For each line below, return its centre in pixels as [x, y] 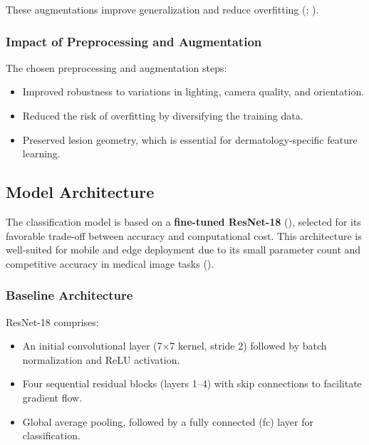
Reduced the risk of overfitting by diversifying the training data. [163, 115]
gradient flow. [52, 397]
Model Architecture [80, 192]
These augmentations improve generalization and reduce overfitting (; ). [162, 9]
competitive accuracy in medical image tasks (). [110, 263]
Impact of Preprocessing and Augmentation [134, 41]
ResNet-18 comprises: [52, 321]
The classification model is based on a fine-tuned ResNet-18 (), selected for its [183, 221]
